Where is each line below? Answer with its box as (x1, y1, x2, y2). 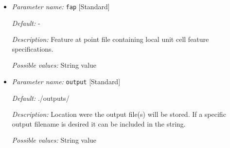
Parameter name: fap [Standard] (12, 1, 110, 11)
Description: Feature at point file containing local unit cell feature (12, 34, 209, 44)
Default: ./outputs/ (12, 92, 70, 103)
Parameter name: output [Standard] (12, 76, 121, 87)
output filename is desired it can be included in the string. (12, 118, 186, 129)
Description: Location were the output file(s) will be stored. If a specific (12, 109, 226, 119)
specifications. (12, 43, 53, 54)
